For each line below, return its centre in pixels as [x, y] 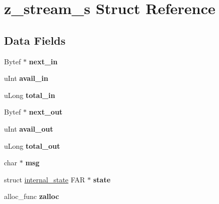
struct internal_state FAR [45, 179]
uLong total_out [32, 145]
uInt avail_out [29, 128]
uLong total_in [30, 95]
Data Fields [35, 40]
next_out [46, 112]
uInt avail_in [26, 78]
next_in [43, 61]
